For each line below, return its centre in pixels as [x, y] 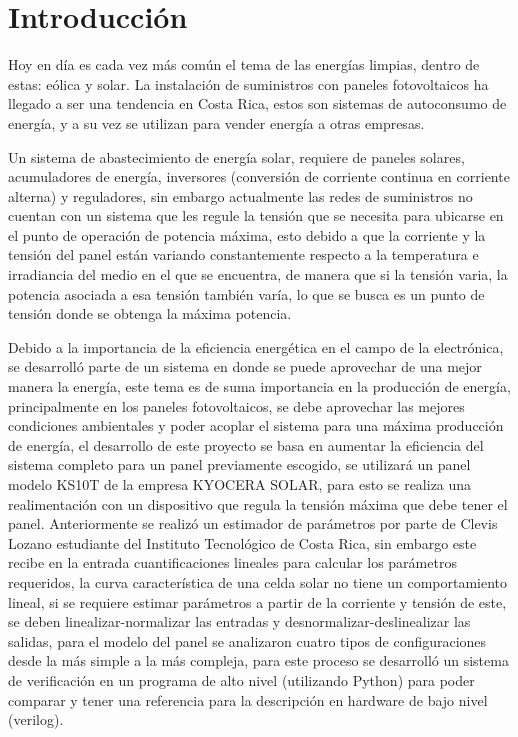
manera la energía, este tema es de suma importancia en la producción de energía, [259, 386]
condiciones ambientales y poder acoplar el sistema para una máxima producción [256, 425]
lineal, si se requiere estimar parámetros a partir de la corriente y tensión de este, [257, 601]
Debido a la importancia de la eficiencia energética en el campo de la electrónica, [256, 346]
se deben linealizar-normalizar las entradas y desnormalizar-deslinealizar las [239, 621]
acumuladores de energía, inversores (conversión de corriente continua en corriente [259, 176]
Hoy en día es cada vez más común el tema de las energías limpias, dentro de [244, 64]
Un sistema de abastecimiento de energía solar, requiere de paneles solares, [236, 156]
